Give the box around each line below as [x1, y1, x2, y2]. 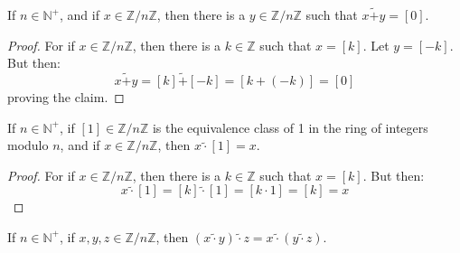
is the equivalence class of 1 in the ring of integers [152, 117, 428, 136]
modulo [7, 136, 49, 155]
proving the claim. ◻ [7, 88, 125, 106]
